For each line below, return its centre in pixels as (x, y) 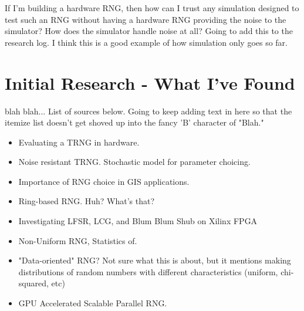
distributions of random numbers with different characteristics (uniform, (148, 271)
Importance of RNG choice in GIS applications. (104, 181)
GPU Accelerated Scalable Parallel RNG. (93, 303)
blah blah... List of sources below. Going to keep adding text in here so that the (148, 111)
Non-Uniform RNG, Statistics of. (78, 240)
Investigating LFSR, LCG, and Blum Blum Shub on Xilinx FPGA (138, 221)
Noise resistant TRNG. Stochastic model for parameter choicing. (134, 162)
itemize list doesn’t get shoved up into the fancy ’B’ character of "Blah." (134, 122)
